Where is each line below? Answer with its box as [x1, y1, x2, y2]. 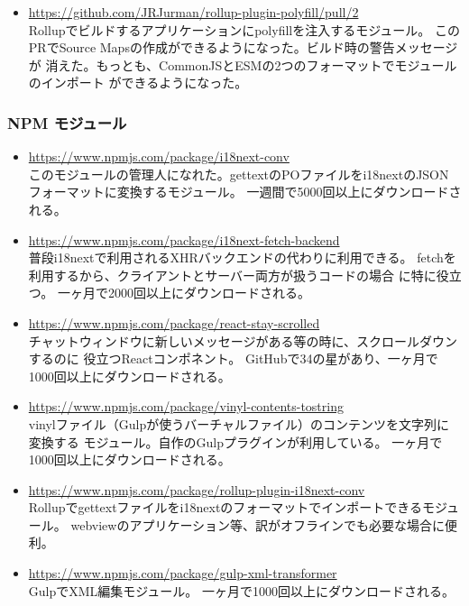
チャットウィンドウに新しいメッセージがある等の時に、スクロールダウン [28, 331, 457, 350]
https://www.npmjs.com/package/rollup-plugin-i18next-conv [28, 480, 365, 499]
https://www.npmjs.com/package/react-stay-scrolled [28, 313, 320, 332]
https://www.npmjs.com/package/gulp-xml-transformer [28, 564, 337, 583]
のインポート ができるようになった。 [28, 73, 248, 92]
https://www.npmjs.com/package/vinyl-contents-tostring [28, 397, 344, 416]
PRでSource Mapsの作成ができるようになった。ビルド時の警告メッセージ [28, 38, 458, 57]
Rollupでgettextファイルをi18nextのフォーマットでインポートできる [28, 498, 423, 517]
